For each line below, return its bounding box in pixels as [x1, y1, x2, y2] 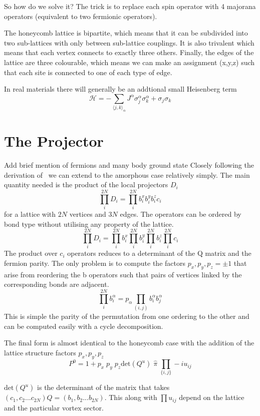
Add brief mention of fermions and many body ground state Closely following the [4, 160, 254, 170]
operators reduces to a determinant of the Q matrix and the [67, 248, 251, 258]
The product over [4, 248, 58, 258]
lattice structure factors [4, 347, 76, 357]
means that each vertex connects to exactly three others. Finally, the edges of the [4, 47, 254, 58]
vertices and [69, 209, 106, 219]
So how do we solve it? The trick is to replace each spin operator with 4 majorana [4, 1, 256, 11]
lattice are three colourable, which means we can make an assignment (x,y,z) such [4, 57, 255, 67]
